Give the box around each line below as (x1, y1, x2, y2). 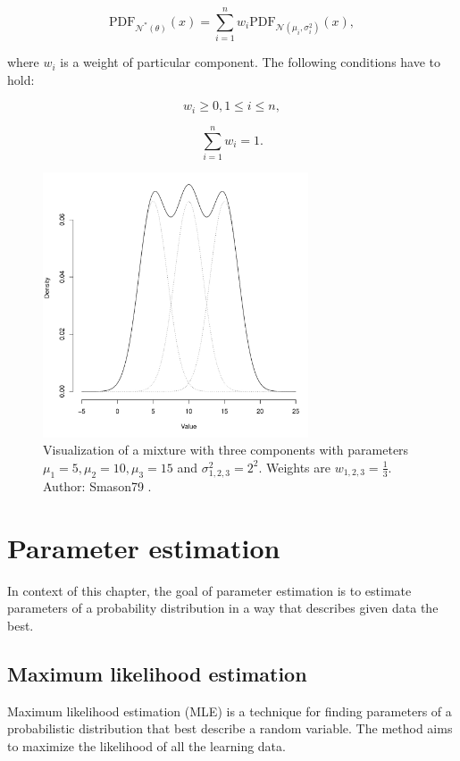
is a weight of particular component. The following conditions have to (60, 53, 441, 71)
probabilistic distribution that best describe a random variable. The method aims (7, 719, 453, 738)
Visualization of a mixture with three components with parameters (43, 440, 409, 459)
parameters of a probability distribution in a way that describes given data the (7, 598, 439, 617)
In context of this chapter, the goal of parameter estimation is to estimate (7, 581, 412, 599)
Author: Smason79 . (43, 477, 152, 496)
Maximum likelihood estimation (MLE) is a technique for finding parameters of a (7, 701, 452, 720)
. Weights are (258, 457, 331, 476)
